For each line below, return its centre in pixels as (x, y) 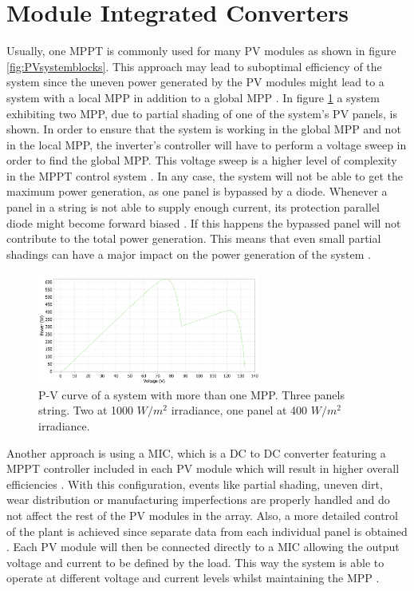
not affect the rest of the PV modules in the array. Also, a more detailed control (202, 515)
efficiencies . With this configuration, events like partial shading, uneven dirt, (195, 484)
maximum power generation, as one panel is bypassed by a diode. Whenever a (197, 191)
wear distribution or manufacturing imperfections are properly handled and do (198, 500)
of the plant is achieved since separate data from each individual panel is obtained (207, 531)
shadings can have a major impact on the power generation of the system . (189, 254)
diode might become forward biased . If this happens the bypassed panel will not (204, 222)
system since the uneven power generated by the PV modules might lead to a (195, 82)
